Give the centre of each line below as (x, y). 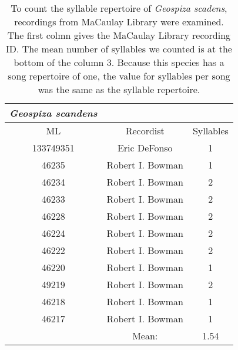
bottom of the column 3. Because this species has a (119, 62)
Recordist (145, 131)
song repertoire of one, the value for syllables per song (119, 76)
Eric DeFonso (145, 148)
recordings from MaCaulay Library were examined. (119, 22)
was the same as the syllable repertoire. (119, 89)
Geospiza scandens (53, 113)
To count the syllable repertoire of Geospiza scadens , (119, 8)
